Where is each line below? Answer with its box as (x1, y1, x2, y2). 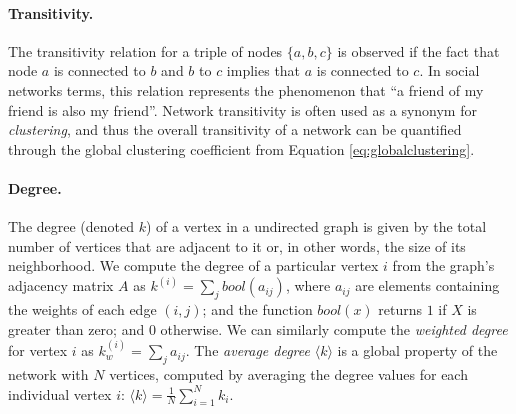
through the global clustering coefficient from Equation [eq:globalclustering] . (8, 138, 475, 159)
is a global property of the (337, 340, 498, 361)
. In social (419, 60, 480, 81)
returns (378, 299, 423, 320)
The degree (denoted (8, 216, 135, 237)
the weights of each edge (8, 299, 157, 320)
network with (8, 363, 89, 384)
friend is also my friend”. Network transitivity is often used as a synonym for (8, 99, 477, 120)
